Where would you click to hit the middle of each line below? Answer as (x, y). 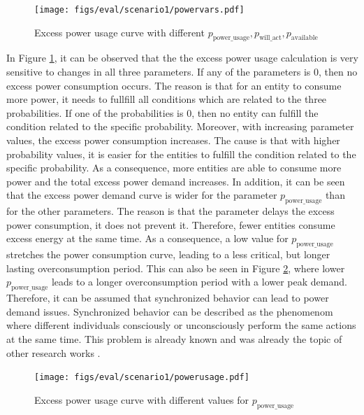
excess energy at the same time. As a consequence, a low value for (147, 238)
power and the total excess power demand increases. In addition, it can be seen (176, 181)
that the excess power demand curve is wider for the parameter (142, 195)
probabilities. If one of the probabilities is (95, 112)
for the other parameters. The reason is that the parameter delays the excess (170, 211)
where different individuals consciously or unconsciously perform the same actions (181, 325)
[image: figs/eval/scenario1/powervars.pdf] (139, 10)
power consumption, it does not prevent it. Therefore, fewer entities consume (171, 224)
